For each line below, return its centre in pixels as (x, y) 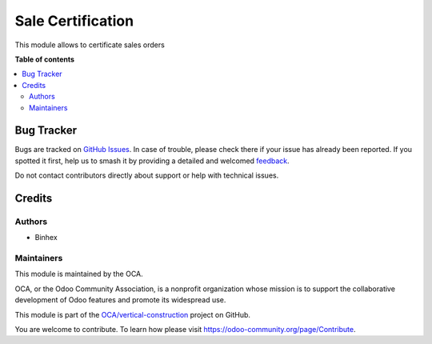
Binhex (46, 238)
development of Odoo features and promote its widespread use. (120, 300)
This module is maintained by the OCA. (79, 274)
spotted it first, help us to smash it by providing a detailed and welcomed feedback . (152, 161)
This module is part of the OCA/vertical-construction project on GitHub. (133, 314)
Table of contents (45, 59)
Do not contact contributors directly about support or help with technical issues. (147, 175)
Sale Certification (74, 21)
